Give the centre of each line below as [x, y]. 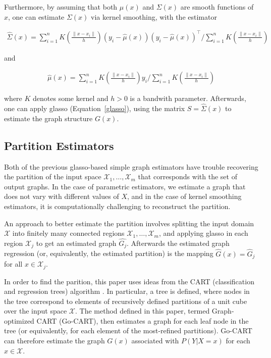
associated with [155, 341]
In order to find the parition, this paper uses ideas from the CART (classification [129, 281]
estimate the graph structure [48, 118]
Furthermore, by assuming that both [61, 7]
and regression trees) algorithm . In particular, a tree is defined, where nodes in [127, 291]
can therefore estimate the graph [55, 341]
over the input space [36, 311]
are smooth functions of [217, 7]
